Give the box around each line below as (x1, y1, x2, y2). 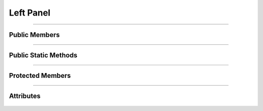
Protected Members (9, 72, 71, 80)
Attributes (9, 92, 41, 100)
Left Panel (9, 7, 51, 18)
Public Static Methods (9, 51, 77, 59)
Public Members (9, 31, 60, 39)
